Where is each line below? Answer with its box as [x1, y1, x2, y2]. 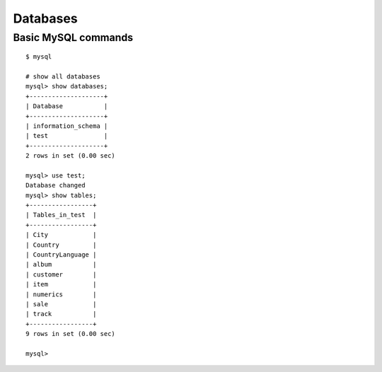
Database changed [25, 181, 86, 190]
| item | [25, 280, 97, 289]
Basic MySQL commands [13, 31, 134, 44]
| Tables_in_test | [25, 211, 97, 219]
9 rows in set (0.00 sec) [25, 330, 116, 338]
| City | [25, 231, 97, 239]
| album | [25, 260, 97, 269]
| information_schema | [25, 122, 108, 130]
